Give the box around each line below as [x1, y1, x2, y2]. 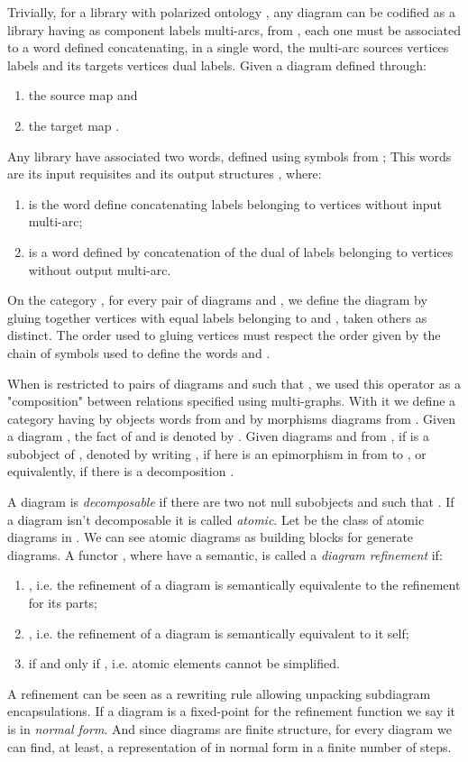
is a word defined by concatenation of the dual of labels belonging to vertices [28, 242, 454, 261]
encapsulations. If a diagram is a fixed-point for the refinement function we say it [7, 702, 456, 721]
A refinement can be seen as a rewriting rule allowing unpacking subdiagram [7, 684, 431, 702]
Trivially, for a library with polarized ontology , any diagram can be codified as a [7, 3, 455, 21]
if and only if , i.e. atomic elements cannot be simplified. [28, 654, 340, 673]
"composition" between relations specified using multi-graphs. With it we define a [7, 391, 456, 410]
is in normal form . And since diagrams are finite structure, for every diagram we [7, 720, 452, 738]
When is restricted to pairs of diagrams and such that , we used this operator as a [7, 373, 461, 392]
